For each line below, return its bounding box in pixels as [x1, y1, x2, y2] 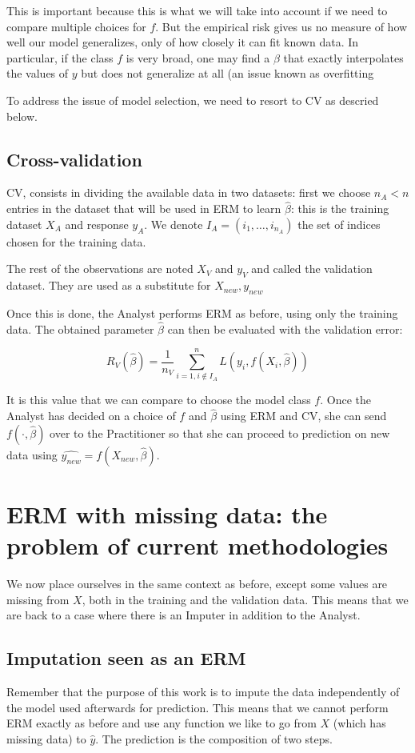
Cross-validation [6, 146, 142, 171]
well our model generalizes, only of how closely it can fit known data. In [6, 34, 359, 50]
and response [65, 215, 129, 232]
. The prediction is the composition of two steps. [95, 730, 333, 747]
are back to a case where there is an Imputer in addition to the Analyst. [6, 607, 361, 623]
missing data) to [6, 730, 86, 747]
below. [6, 107, 38, 124]
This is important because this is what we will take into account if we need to [6, 2, 388, 18]
